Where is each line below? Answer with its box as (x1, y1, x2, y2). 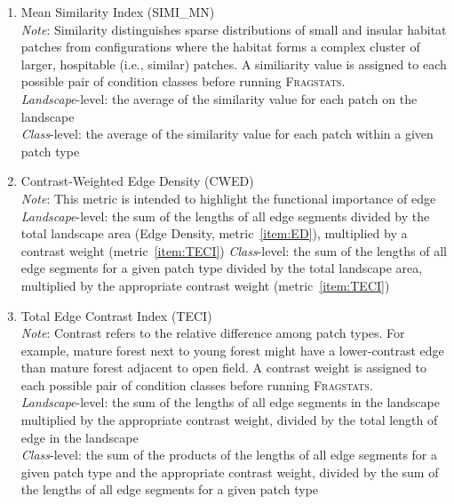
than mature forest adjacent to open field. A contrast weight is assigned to (20, 358, 427, 377)
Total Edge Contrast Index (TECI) (20, 306, 212, 324)
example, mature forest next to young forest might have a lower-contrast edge (20, 340, 444, 359)
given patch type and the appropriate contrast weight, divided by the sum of (20, 462, 439, 481)
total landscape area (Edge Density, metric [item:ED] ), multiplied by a (20, 224, 408, 243)
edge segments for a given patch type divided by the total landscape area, (20, 259, 423, 277)
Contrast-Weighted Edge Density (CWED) (20, 172, 254, 190)
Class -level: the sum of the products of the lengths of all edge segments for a (20, 445, 437, 464)
